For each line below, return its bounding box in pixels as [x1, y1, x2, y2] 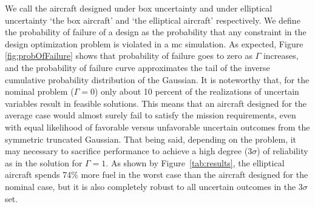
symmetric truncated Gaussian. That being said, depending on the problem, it [5, 132, 297, 145]
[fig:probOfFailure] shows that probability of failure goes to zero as [5, 49, 252, 62]
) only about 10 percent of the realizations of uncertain [94, 85, 299, 98]
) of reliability [257, 144, 308, 157]
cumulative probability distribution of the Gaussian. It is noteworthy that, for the [5, 73, 310, 86]
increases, [263, 49, 299, 62]
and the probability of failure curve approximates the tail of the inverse [5, 61, 270, 73]
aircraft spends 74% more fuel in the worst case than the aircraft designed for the [5, 168, 308, 181]
